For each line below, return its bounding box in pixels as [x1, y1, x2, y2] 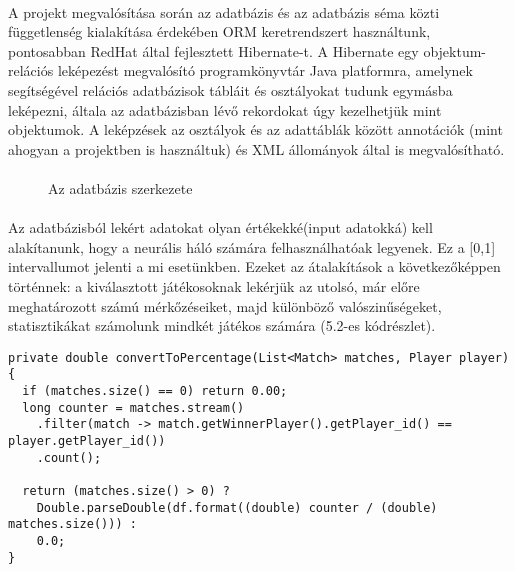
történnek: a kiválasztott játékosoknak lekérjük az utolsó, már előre [8, 275, 420, 296]
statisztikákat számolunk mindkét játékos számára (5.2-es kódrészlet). [8, 315, 436, 336]
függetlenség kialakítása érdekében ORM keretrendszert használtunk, [8, 21, 431, 42]
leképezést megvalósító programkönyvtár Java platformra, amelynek [57, 60, 473, 81]
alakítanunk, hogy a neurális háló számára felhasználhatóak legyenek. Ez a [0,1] [8, 236, 496, 257]
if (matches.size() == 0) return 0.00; [22, 384, 288, 398]
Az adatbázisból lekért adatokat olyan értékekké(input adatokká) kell [8, 217, 433, 238]
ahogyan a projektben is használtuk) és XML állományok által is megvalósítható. [8, 138, 505, 159]
